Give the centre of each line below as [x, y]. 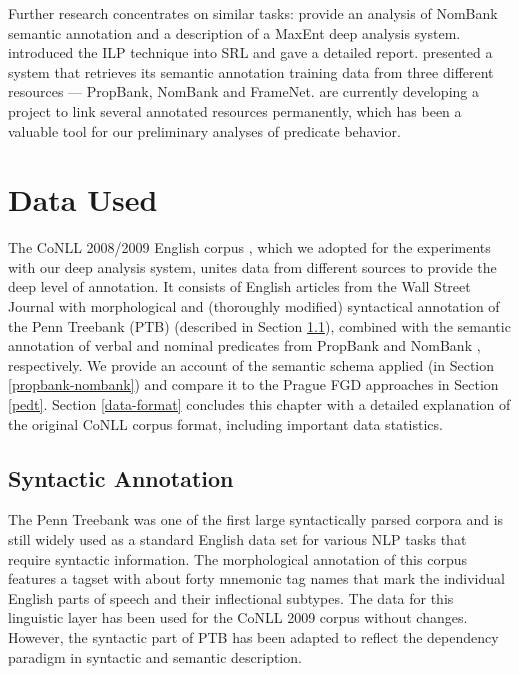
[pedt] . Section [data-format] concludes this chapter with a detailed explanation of [259, 404]
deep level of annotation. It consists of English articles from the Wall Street [239, 286]
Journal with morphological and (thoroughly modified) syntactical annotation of [254, 306]
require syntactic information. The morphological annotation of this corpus [237, 558]
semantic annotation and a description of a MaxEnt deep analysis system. [234, 32]
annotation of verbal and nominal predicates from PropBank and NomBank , [244, 345]
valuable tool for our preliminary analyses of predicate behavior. [204, 130]
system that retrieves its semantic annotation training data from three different [251, 71]
